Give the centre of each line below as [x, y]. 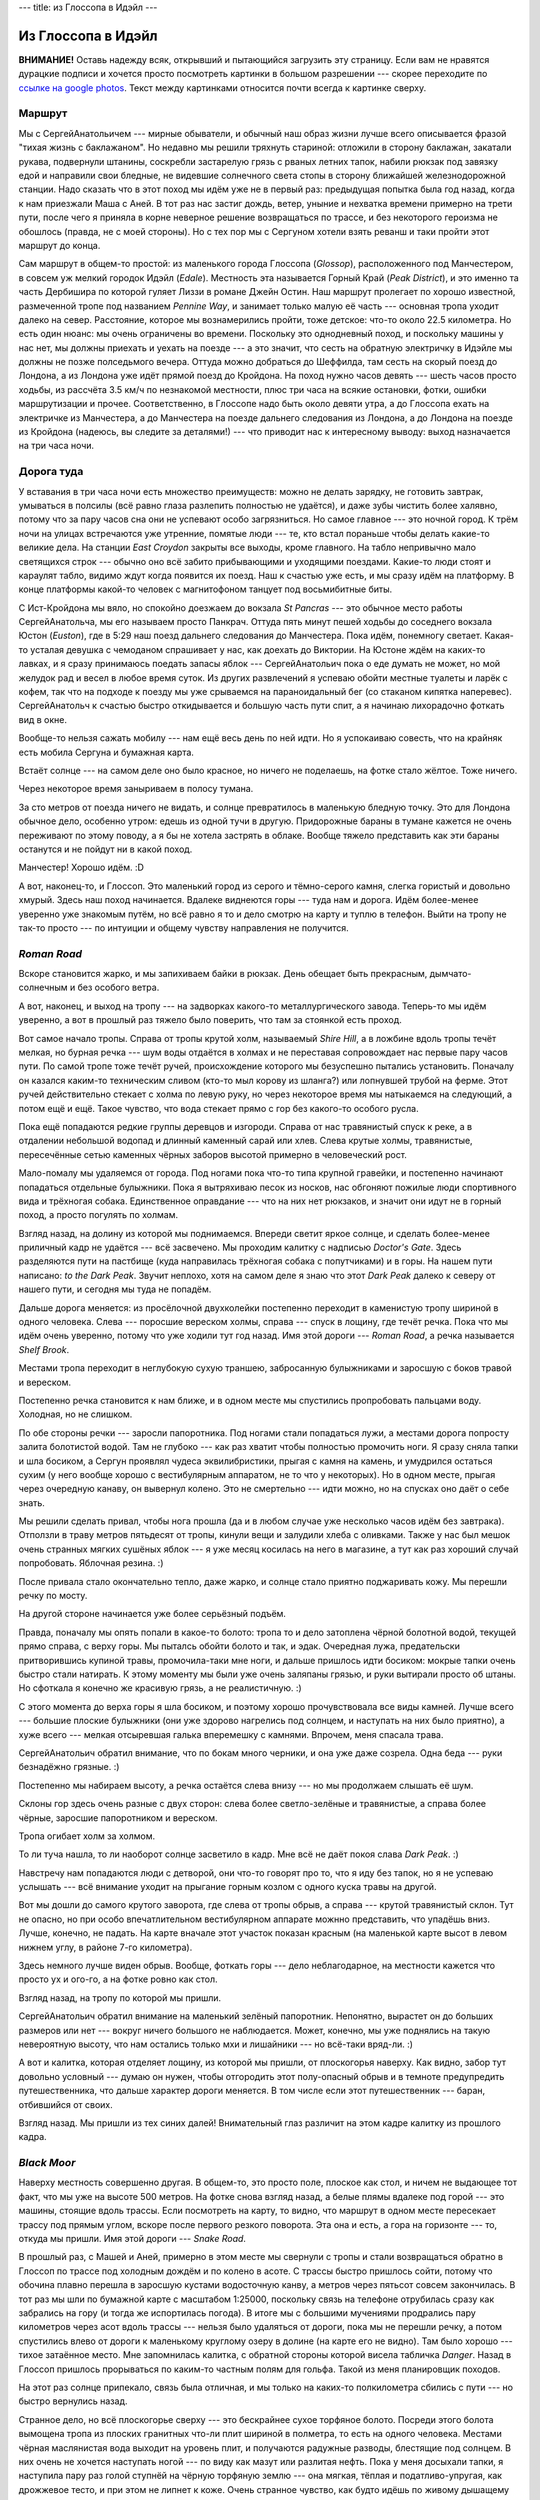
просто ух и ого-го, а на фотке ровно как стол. [118, 1979]
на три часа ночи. [56, 446]
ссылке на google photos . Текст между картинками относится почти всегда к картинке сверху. [222, 87]
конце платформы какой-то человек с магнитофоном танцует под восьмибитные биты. [205, 589]
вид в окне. [42, 719]
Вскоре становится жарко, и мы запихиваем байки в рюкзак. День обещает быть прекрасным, [223, 974]
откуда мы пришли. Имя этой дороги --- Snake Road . [132, 2239]
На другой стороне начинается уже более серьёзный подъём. [152, 1614]
